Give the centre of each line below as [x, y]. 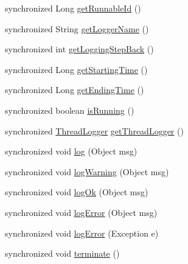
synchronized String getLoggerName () [77, 28]
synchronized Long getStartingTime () [76, 69]
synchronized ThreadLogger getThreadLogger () [94, 130]
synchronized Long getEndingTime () [75, 90]
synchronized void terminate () [62, 253]
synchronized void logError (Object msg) [81, 212]
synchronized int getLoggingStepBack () [79, 49]
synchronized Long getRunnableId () [73, 8]
